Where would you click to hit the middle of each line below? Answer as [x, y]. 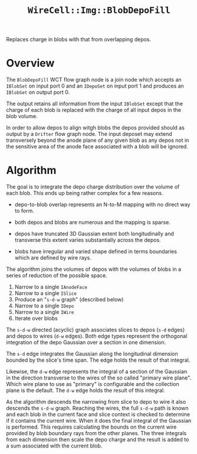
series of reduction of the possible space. [57, 275]
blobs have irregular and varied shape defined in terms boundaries [96, 252]
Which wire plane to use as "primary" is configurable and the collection [93, 384]
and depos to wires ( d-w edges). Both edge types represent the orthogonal [97, 336]
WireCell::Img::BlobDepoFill [99, 10]
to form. [24, 211]
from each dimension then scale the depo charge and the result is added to [98, 440]
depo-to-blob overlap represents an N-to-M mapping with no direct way [102, 205]
